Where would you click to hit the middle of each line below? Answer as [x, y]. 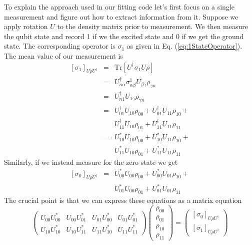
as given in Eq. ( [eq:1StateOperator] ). [184, 46]
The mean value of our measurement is [63, 55]
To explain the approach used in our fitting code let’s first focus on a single [119, 7]
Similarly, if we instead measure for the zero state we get [91, 162]
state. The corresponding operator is [60, 46]
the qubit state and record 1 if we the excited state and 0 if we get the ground [124, 36]
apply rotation [26, 26]
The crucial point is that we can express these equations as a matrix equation [123, 200]
